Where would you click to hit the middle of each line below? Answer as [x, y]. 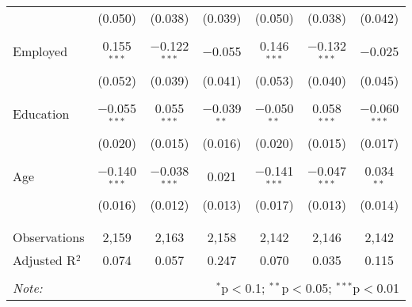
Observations [49, 237]
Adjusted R [44, 260]
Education [41, 114]
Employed [40, 51]
